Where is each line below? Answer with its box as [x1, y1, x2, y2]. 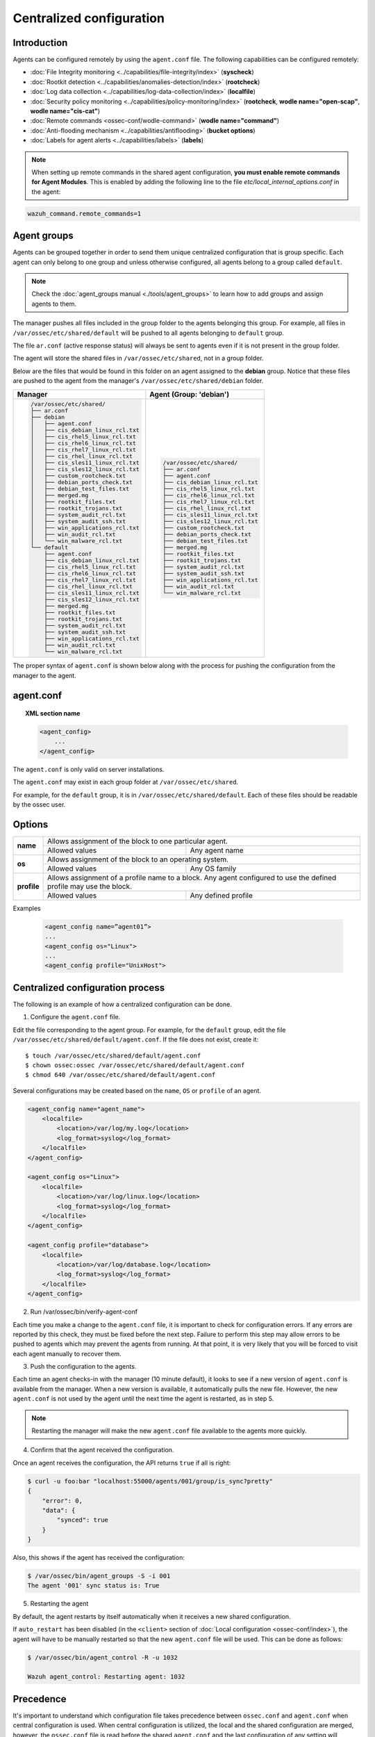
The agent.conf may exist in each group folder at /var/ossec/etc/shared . [12, 778, 239, 787]
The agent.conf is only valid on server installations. [12, 765, 165, 773]
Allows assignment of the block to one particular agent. [47, 836, 228, 846]
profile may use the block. [47, 881, 132, 891]
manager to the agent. [12, 671, 76, 680]
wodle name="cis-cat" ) [30, 107, 101, 115]
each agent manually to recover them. [12, 1349, 122, 1358]
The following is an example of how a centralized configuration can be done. [12, 1000, 232, 1008]
